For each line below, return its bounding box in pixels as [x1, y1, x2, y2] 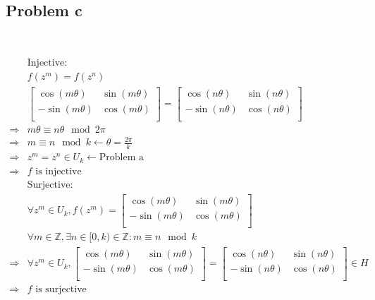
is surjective [35, 284, 87, 294]
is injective [35, 166, 82, 176]
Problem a [99, 152, 145, 163]
